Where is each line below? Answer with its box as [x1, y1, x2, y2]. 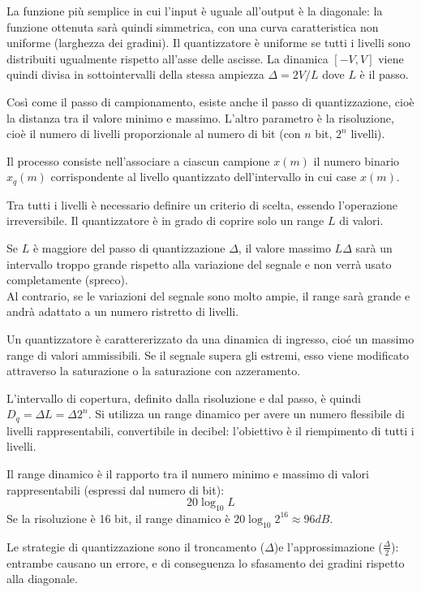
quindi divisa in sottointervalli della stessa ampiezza [6, 66, 264, 83]
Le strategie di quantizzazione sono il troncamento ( [6, 538, 265, 555]
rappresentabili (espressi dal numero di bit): [6, 481, 225, 498]
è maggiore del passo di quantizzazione [32, 239, 226, 256]
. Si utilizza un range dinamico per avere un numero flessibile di [88, 405, 405, 422]
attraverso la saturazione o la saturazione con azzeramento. [6, 362, 301, 379]
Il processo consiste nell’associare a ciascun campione [6, 152, 270, 169]
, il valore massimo [238, 239, 331, 256]
